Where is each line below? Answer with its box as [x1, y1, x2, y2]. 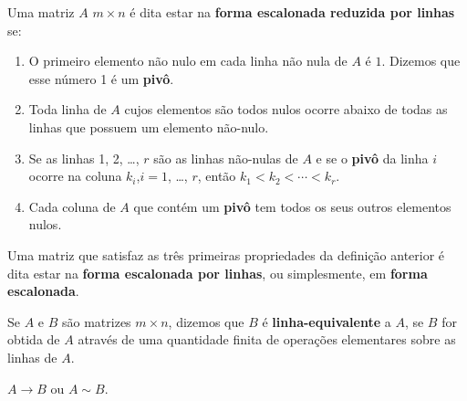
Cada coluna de [28, 196, 116, 216]
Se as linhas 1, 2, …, [28, 148, 140, 167]
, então [197, 166, 236, 185]
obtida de [7, 330, 60, 349]
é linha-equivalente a [262, 311, 391, 331]
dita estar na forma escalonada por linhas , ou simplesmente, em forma [7, 263, 428, 282]
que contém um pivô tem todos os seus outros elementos [133, 196, 451, 216]
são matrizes [62, 311, 131, 331]
